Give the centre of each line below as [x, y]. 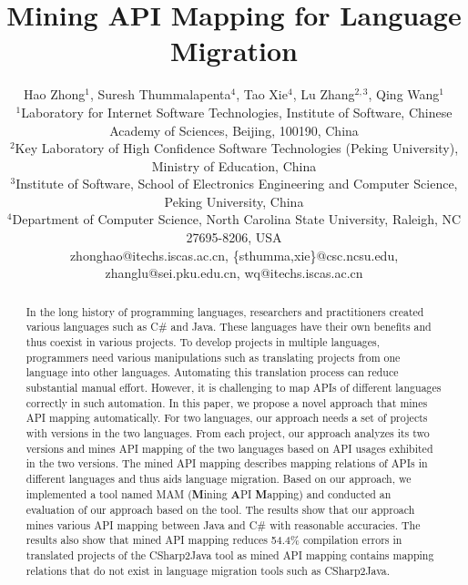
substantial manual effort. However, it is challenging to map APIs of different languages [234, 387]
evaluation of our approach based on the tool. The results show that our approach [220, 510]
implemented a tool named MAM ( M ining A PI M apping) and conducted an [209, 494]
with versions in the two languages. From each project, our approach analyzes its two [228, 432]
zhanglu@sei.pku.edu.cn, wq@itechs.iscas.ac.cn [234, 273]
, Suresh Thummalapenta [160, 94]
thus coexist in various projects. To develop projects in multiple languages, [203, 341]
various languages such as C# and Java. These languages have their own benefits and [229, 327]
